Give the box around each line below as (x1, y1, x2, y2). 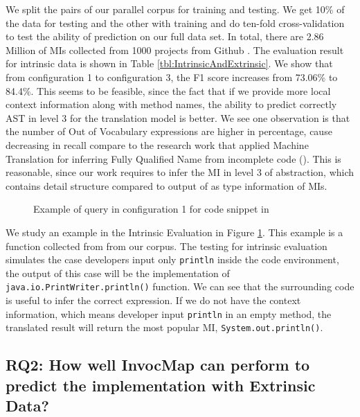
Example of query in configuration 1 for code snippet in (33, 202, 269, 216)
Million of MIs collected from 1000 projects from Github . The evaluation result (6, 42, 344, 57)
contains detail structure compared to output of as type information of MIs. (6, 178, 327, 193)
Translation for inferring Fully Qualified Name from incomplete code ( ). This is (6, 151, 341, 166)
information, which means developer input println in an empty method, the (6, 306, 332, 321)
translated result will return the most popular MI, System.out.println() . (6, 320, 323, 335)
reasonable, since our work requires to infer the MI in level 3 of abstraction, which (6, 165, 354, 179)
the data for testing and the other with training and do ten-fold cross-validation (6, 15, 345, 30)
